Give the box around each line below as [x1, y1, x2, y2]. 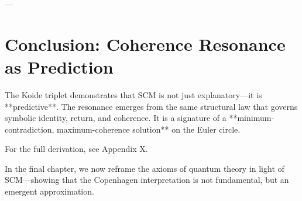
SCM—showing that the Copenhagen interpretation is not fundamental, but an [5, 174, 289, 186]
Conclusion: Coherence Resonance [5, 32, 286, 56]
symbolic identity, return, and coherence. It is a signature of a [5, 112, 227, 124]
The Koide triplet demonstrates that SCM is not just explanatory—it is [5, 88, 262, 100]
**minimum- [229, 112, 274, 124]
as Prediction [5, 54, 114, 78]
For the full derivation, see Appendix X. [5, 143, 148, 155]
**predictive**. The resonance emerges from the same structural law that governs [5, 100, 298, 112]
